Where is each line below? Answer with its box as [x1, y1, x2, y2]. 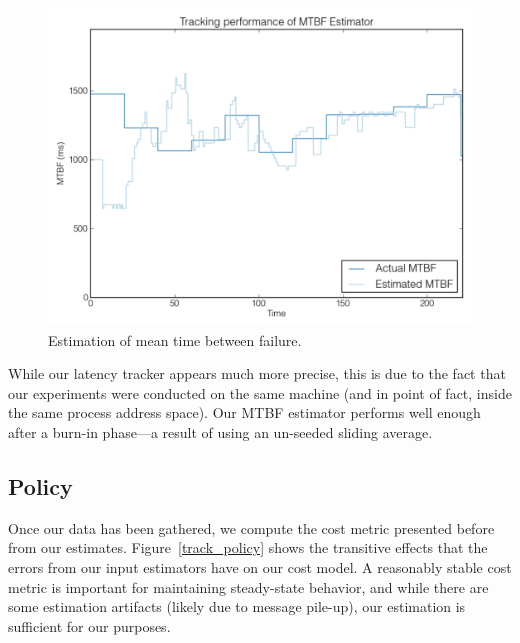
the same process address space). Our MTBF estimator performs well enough [8, 402, 481, 423]
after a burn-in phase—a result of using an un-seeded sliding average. [8, 421, 433, 442]
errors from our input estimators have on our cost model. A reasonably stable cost [8, 556, 512, 577]
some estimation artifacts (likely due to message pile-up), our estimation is [8, 596, 466, 617]
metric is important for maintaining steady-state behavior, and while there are [8, 576, 489, 597]
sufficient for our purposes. [8, 615, 171, 636]
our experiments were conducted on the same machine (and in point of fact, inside [8, 382, 512, 403]
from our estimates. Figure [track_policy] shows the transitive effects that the [8, 537, 488, 558]
